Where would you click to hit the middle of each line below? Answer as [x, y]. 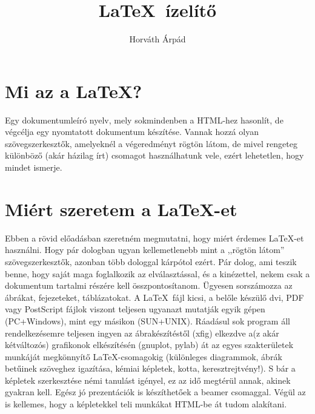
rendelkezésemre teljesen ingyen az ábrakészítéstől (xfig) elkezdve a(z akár [142, 333]
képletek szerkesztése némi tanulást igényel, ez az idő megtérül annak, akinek [148, 380]
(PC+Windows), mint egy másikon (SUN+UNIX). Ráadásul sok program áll [148, 320]
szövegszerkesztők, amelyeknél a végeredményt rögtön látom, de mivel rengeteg [151, 143]
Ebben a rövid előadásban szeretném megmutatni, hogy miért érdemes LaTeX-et [154, 238]
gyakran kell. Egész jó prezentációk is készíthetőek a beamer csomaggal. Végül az [155, 392]
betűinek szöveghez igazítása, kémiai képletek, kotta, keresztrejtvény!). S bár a [150, 368]
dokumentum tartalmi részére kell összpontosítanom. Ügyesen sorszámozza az [149, 285]
